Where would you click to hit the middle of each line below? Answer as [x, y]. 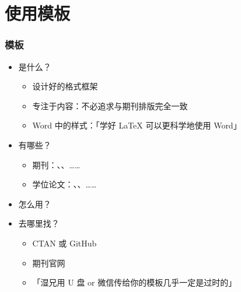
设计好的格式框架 [65, 86]
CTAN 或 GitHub [64, 243]
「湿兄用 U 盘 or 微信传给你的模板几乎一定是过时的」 [135, 282]
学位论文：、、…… [64, 184]
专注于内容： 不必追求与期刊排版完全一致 [110, 105]
